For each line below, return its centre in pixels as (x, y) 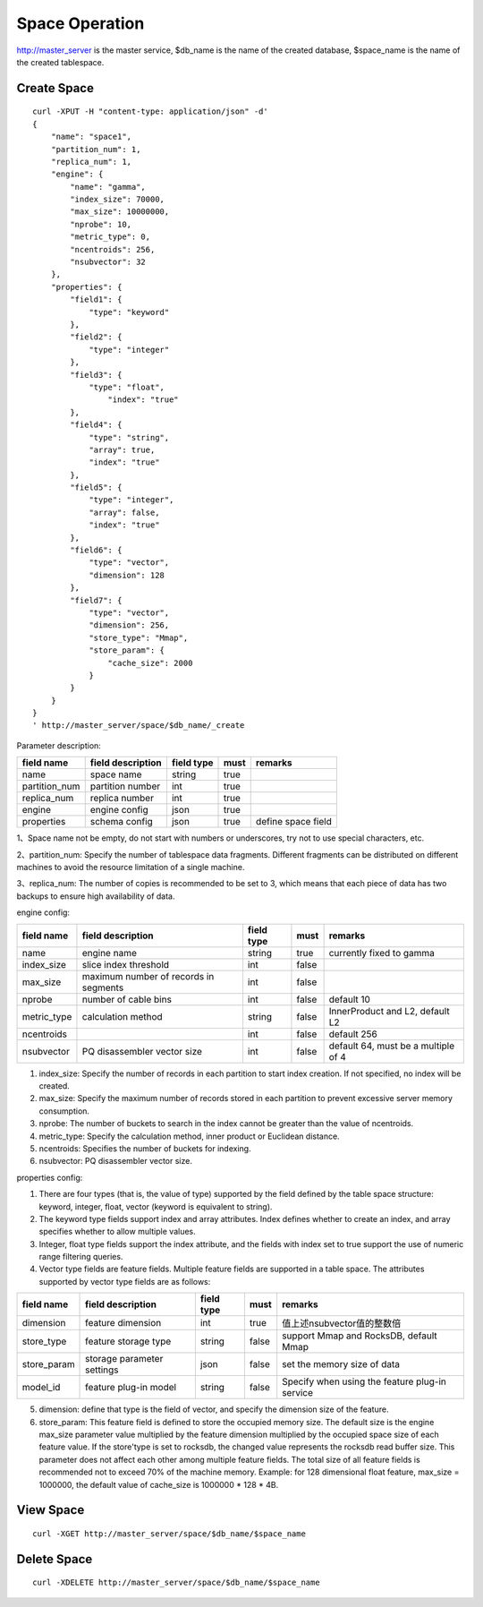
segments (103, 987)
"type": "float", (127, 387)
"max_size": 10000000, (120, 212)
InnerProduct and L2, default (390, 1011)
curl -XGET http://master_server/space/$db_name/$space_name (169, 1534)
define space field (294, 822)
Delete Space (55, 1559)
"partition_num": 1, (96, 149)
